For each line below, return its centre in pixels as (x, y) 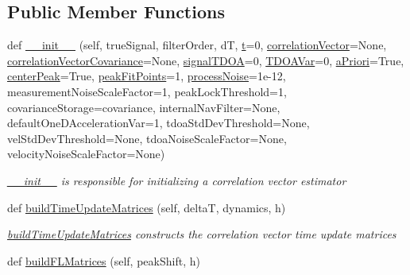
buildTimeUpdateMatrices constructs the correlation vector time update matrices (202, 234)
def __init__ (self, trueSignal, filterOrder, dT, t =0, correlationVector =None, (197, 45)
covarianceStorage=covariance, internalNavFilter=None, (144, 107)
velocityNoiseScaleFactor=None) (86, 154)
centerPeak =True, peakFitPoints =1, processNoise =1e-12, (147, 76)
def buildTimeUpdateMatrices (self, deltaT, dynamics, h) (147, 207)
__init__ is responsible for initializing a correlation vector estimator (177, 180)
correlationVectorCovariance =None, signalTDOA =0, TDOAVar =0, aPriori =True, (206, 60)
